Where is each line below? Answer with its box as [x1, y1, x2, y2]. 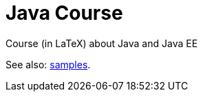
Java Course [6, 1, 123, 25]
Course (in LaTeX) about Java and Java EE [6, 37, 198, 49]
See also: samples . [6, 58, 91, 70]
